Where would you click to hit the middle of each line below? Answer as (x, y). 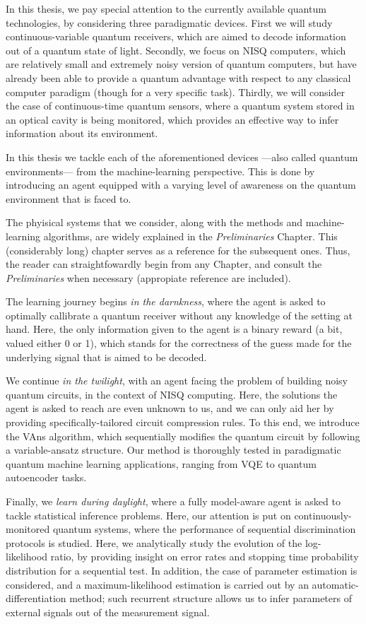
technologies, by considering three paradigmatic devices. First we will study (169, 22)
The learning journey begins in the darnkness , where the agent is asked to (166, 301)
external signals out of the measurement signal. (108, 612)
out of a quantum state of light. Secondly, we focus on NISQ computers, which (176, 50)
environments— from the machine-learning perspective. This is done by (160, 171)
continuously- (323, 515)
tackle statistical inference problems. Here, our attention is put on (148, 515)
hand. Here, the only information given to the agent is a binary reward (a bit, (174, 329)
